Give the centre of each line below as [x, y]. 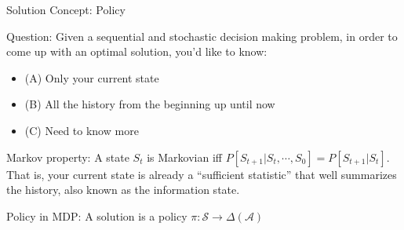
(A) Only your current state [92, 77]
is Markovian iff [184, 157]
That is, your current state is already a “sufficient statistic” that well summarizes [202, 174]
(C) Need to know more [82, 130]
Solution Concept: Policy [66, 9]
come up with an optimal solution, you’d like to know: [137, 51]
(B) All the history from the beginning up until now [150, 104]
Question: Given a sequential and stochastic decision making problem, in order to [202, 36]
